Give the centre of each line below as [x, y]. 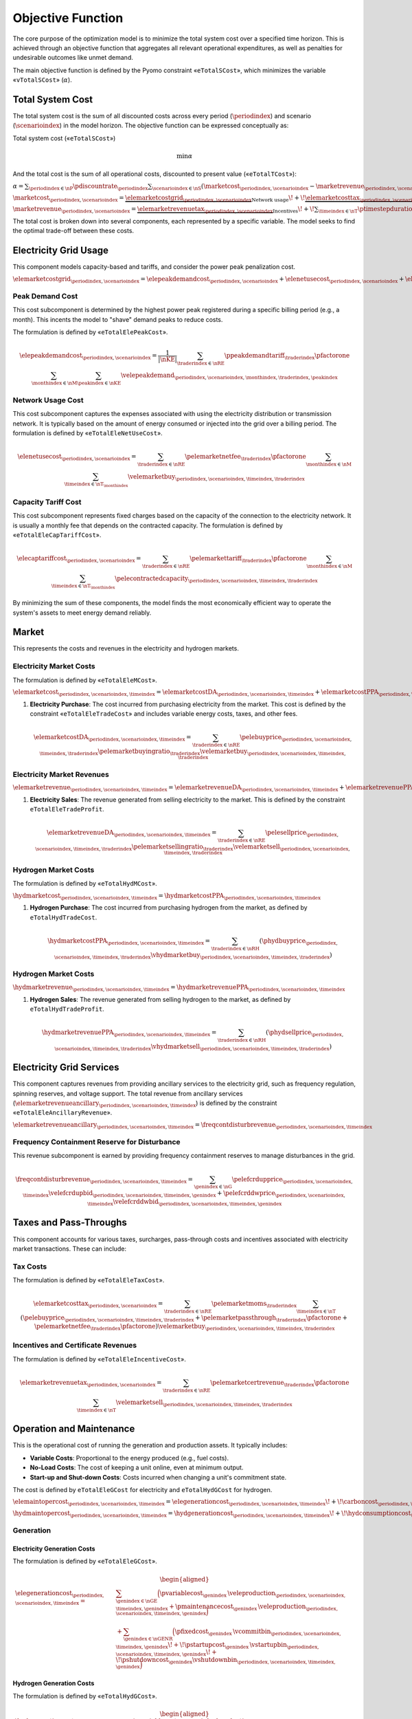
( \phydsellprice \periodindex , [304, 1033]
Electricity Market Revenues [61, 774]
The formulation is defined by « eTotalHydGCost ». [85, 1696]
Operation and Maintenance [74, 1429]
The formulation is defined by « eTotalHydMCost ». [85, 884]
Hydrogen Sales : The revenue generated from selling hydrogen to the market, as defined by [160, 999]
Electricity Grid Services [66, 1067]
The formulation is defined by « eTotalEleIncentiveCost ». [100, 1359]
